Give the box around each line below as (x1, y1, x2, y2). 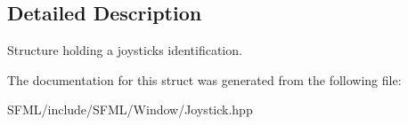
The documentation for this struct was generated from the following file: (7, 70, 402, 89)
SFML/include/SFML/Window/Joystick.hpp (7, 100, 253, 119)
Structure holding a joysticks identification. (7, 41, 242, 59)
